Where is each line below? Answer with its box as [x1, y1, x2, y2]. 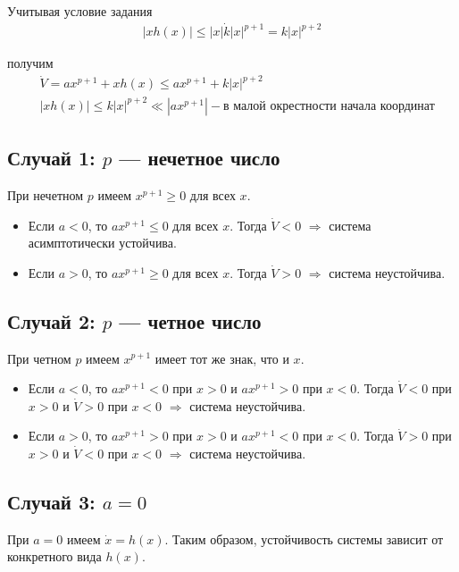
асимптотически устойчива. [28, 233, 177, 252]
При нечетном [7, 185, 84, 204]
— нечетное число [119, 144, 280, 172]
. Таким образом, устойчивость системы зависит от [164, 529, 444, 548]
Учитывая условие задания [7, 2, 153, 20]
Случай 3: [7, 487, 96, 515]
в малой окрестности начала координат [222, 99, 435, 113]
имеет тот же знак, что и [154, 349, 289, 367]
